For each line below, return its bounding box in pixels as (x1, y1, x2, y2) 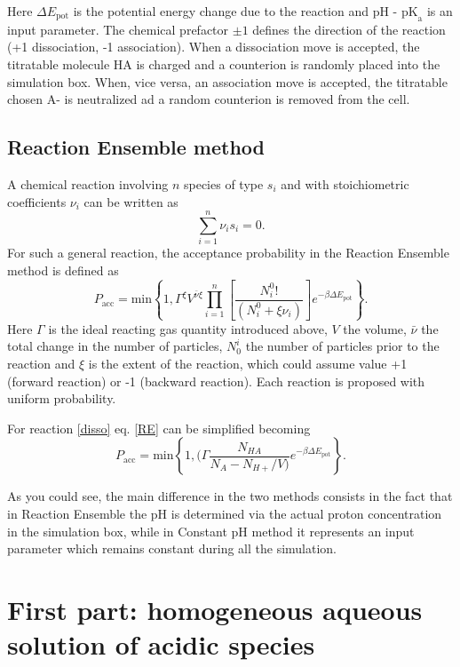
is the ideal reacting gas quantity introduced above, (48, 319, 328, 337)
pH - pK (372, 6, 418, 19)
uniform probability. (7, 389, 116, 408)
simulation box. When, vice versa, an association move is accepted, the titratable (7, 72, 448, 91)
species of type (183, 174, 264, 193)
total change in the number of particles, (7, 337, 223, 355)
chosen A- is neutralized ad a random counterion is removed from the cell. (7, 90, 410, 108)
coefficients (7, 192, 67, 210)
